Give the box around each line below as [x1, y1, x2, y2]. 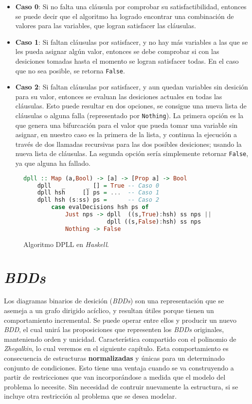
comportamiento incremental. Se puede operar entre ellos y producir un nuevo [4, 315, 236, 325]
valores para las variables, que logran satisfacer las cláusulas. [15, 20, 196, 31]
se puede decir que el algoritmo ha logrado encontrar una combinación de [15, 11, 234, 21]
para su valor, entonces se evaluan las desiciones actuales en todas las [15, 91, 222, 101]
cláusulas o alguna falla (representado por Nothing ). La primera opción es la [15, 110, 244, 120]
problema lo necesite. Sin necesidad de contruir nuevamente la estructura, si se [4, 381, 238, 391]
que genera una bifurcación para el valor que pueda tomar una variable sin [15, 120, 238, 130]
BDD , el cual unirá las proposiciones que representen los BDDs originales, [4, 324, 224, 334]
